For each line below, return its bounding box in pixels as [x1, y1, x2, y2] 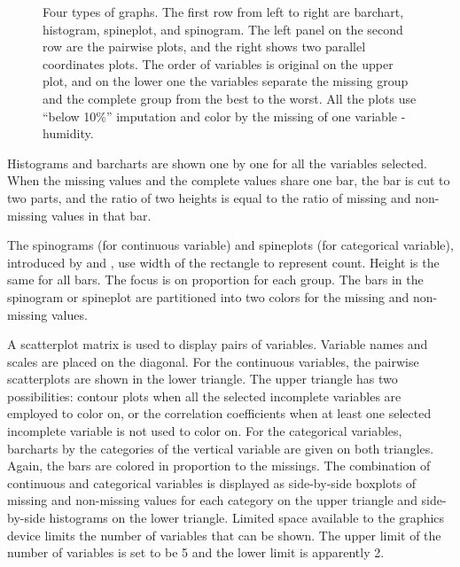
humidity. [43, 124, 94, 143]
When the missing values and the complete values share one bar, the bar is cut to [7, 171, 450, 190]
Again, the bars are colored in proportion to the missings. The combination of [7, 456, 431, 475]
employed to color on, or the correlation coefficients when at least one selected [7, 404, 432, 423]
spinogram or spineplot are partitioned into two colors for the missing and [7, 287, 409, 306]
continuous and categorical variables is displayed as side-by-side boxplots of [7, 473, 417, 492]
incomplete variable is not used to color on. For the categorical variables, [7, 422, 402, 440]
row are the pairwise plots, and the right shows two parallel [43, 37, 366, 56]
